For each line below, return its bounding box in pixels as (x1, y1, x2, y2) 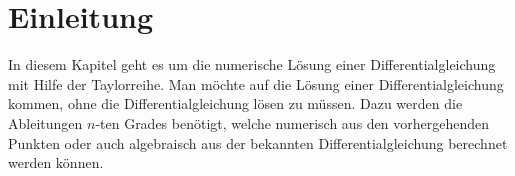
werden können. (8, 152, 104, 173)
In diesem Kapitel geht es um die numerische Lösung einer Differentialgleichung (8, 54, 496, 75)
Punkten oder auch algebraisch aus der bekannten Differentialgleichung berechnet (8, 132, 508, 153)
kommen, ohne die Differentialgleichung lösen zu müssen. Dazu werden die (8, 93, 463, 114)
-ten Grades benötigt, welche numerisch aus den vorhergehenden (95, 112, 490, 133)
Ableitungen (8, 112, 83, 133)
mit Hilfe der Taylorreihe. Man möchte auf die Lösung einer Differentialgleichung (8, 73, 504, 94)
